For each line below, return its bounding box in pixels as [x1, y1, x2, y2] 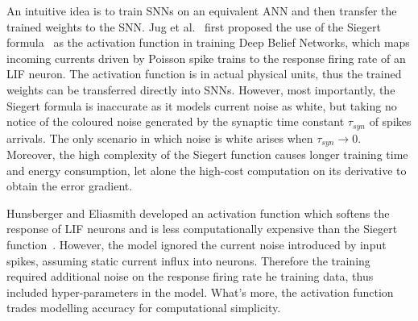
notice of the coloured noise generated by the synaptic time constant [6, 113, 345, 130]
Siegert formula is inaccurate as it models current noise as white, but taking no [6, 97, 397, 114]
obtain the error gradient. [6, 177, 133, 194]
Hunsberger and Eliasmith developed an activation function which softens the [6, 204, 390, 221]
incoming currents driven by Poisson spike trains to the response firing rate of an [6, 49, 406, 66]
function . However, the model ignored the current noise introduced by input [6, 236, 387, 253]
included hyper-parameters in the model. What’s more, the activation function [6, 283, 394, 300]
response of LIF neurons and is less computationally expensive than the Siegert [6, 220, 398, 237]
